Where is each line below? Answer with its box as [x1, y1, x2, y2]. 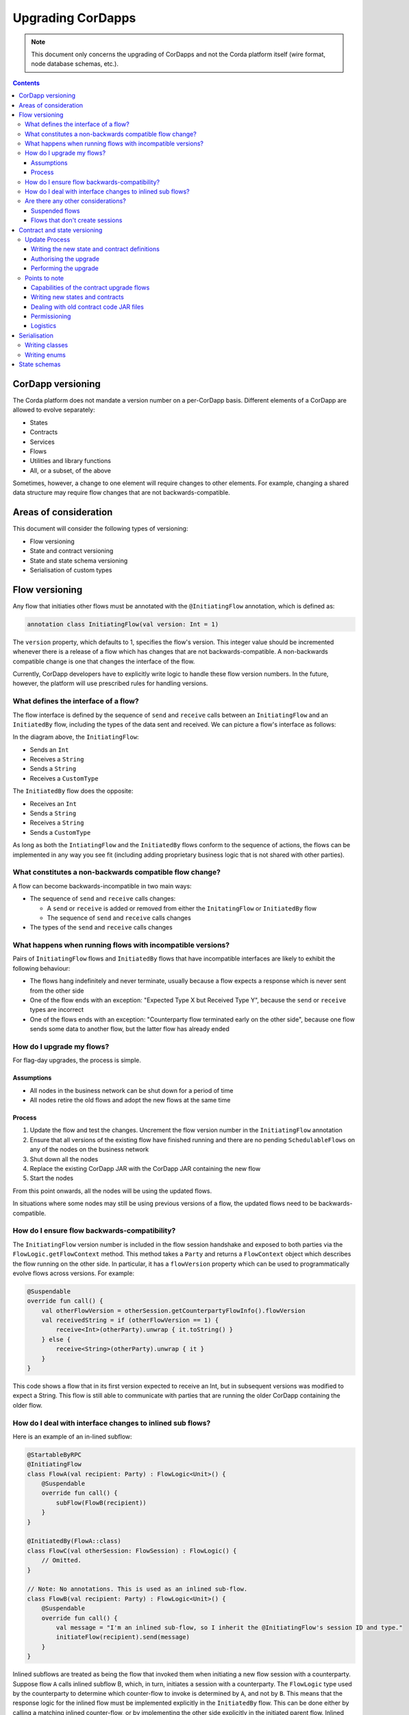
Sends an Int [29, 745, 69, 754]
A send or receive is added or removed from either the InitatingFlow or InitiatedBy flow [47, 904, 317, 912]
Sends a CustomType [29, 828, 91, 836]
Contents [12, 79, 40, 87]
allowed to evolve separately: [12, 405, 95, 414]
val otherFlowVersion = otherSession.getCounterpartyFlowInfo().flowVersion [41, 1307, 306, 1314]
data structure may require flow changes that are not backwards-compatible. [12, 488, 231, 497]
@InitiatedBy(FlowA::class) [27, 1537, 121, 1545]
